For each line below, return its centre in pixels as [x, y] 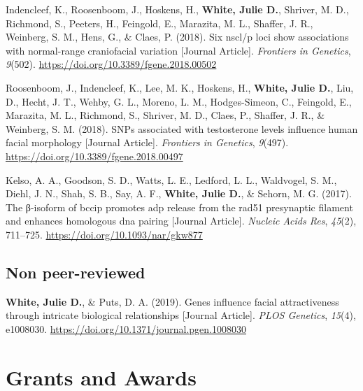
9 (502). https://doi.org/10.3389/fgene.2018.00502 [111, 64]
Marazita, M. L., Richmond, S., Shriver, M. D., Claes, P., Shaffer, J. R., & [165, 115]
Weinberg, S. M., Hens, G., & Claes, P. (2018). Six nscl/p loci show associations [177, 37]
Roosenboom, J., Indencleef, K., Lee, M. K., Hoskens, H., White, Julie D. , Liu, [180, 87]
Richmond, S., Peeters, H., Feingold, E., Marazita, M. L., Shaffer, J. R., [159, 23]
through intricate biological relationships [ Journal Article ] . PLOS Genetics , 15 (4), [181, 315]
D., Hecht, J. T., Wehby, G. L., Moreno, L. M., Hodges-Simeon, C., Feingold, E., [179, 101]
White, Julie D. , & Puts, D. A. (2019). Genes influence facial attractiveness [172, 301]
